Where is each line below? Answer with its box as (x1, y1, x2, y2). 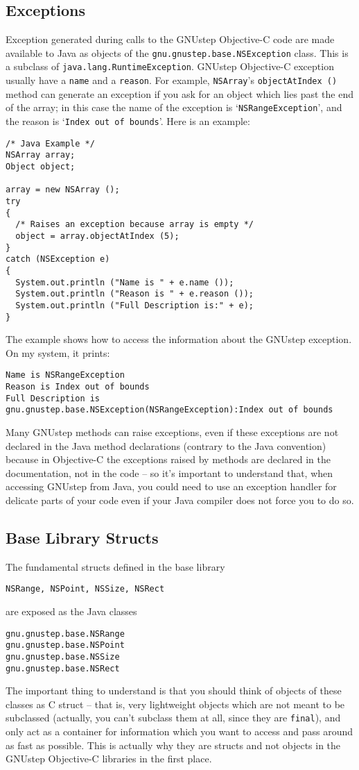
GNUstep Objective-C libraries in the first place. (6, 751, 212, 766)
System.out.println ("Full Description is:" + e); (15, 300, 254, 310)
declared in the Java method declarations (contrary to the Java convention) (6, 438, 326, 453)
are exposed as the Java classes (6, 604, 137, 618)
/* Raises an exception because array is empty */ (15, 219, 254, 230)
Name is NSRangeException (6, 370, 125, 380)
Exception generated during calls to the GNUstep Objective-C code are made (6, 32, 335, 47)
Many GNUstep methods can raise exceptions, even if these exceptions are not (6, 424, 339, 439)
